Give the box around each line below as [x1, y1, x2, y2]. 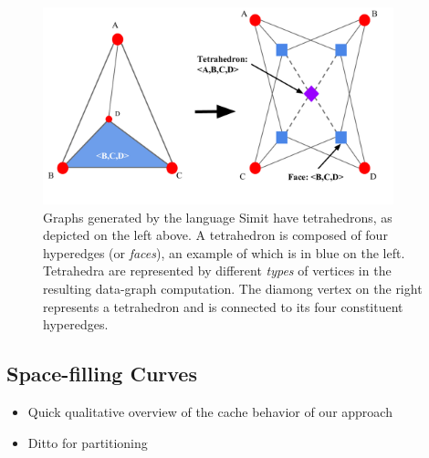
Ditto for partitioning [27, 432, 148, 452]
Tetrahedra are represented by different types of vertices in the [43, 261, 392, 280]
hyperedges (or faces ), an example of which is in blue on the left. [43, 243, 405, 262]
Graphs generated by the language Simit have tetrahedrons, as [43, 207, 392, 226]
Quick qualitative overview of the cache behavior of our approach [27, 401, 392, 421]
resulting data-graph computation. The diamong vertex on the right [43, 278, 423, 297]
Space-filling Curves [6, 359, 197, 388]
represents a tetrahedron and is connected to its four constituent [43, 297, 403, 316]
